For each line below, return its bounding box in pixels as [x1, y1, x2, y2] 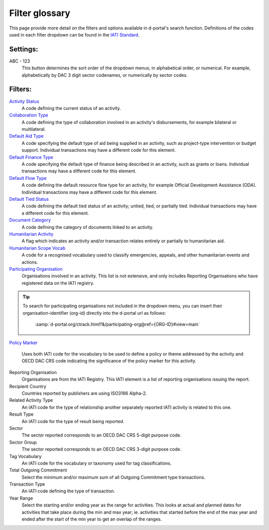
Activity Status [9, 98, 39, 104]
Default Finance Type [9, 154, 53, 160]
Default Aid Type [9, 133, 44, 139]
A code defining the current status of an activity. [21, 105, 122, 111]
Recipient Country [9, 383, 47, 389]
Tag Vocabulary [9, 453, 42, 459]
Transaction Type [9, 481, 45, 487]
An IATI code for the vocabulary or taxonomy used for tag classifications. [21, 460, 172, 466]
